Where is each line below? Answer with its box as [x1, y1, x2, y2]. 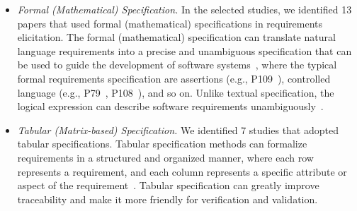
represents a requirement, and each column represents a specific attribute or [17, 164, 347, 179]
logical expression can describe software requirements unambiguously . [17, 99, 324, 114]
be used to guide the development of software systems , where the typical [17, 57, 337, 72]
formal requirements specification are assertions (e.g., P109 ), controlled [17, 71, 331, 85]
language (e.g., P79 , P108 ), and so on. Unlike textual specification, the [17, 85, 334, 100]
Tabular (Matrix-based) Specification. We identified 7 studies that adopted [17, 122, 339, 137]
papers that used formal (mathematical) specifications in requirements [17, 16, 323, 30]
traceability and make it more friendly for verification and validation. [17, 191, 318, 206]
